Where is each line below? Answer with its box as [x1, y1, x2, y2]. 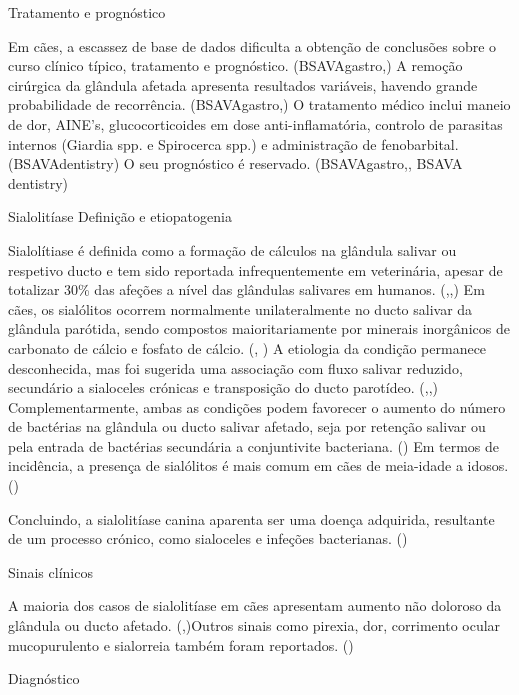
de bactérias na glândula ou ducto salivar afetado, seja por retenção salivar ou [8, 416, 486, 437]
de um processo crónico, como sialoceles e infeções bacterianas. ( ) [8, 528, 408, 549]
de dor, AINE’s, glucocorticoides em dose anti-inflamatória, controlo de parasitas [8, 113, 503, 134]
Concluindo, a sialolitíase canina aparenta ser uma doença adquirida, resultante [8, 508, 495, 529]
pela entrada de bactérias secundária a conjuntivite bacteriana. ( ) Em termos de [8, 435, 500, 456]
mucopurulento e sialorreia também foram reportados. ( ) [8, 634, 354, 655]
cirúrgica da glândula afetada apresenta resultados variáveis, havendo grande [8, 74, 478, 95]
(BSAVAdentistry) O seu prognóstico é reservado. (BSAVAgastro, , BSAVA [8, 153, 463, 174]
